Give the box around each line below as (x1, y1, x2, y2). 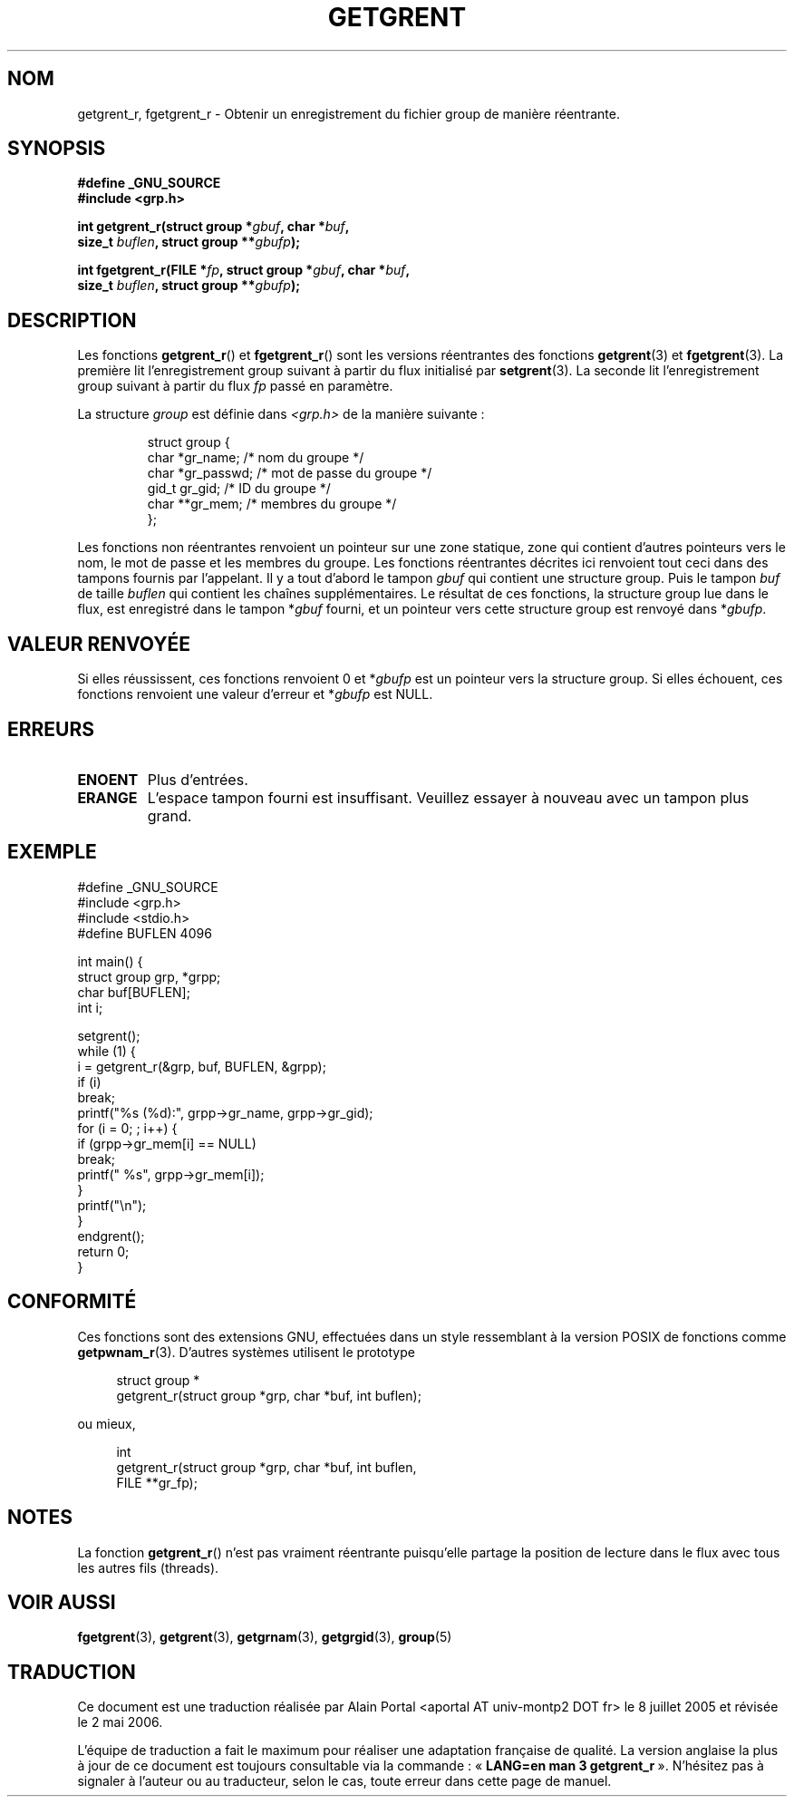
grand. (147, 806, 192, 825)
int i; (77, 999, 103, 1015)
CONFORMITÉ (7, 1290, 137, 1314)
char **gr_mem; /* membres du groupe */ (147, 496, 397, 512)
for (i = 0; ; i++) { (77, 1120, 178, 1136)
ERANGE (77, 788, 138, 807)
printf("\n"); (77, 1197, 147, 1213)
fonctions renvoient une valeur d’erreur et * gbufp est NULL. (77, 686, 433, 703)
